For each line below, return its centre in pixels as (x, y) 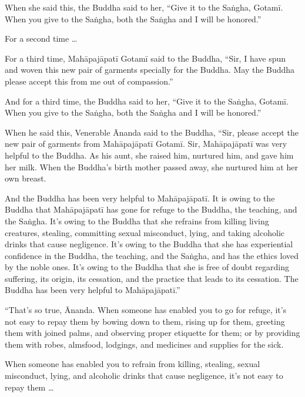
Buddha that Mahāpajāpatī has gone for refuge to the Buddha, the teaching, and (151, 209)
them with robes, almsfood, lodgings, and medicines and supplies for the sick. (144, 344)
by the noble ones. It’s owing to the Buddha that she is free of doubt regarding (147, 267)
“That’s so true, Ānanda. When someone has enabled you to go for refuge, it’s (146, 310)
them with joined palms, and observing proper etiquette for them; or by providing (152, 333)
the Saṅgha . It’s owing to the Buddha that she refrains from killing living (137, 221)
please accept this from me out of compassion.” (89, 81)
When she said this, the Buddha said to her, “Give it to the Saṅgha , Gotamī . (144, 7)
